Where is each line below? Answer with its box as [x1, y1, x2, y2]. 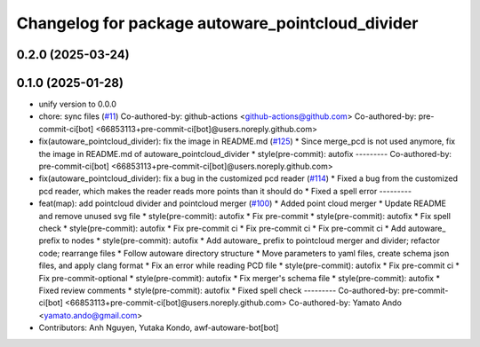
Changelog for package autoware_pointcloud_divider [16, 13, 419, 33]
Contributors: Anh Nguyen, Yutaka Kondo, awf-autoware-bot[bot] [38, 322, 279, 333]
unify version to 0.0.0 [38, 99, 117, 110]
